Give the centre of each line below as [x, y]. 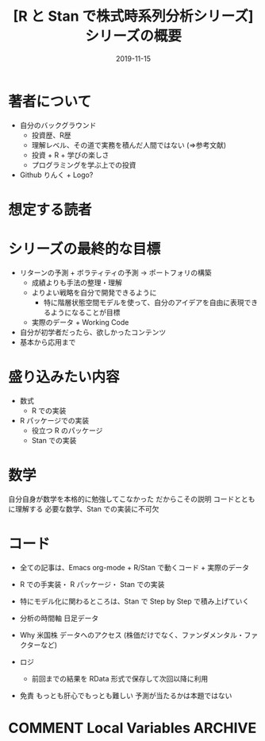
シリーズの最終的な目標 [84, 249]
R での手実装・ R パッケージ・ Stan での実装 [92, 584]
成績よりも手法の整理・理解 [77, 282]
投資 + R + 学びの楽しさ [70, 155]
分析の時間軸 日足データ [59, 618]
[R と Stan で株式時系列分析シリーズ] [133, 16]
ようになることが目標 [85, 312]
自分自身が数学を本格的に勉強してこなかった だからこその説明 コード [121, 499]
